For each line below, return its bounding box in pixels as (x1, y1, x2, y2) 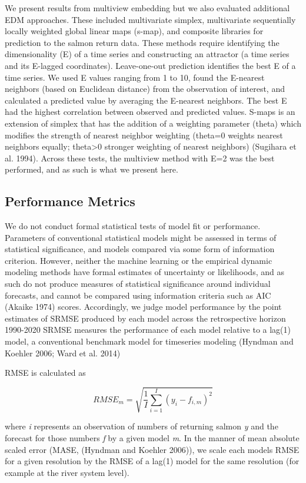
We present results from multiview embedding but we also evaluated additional (5, 2, 290, 14)
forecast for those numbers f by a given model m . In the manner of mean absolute (5, 431, 300, 444)
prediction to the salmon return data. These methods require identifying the (5, 36, 280, 48)
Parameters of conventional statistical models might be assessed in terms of (5, 231, 277, 243)
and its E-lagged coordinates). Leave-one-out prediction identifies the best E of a (5, 59, 296, 71)
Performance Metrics (5, 192, 135, 210)
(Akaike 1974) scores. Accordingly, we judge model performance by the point (5, 300, 282, 313)
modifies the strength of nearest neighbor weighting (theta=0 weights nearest (5, 128, 283, 141)
